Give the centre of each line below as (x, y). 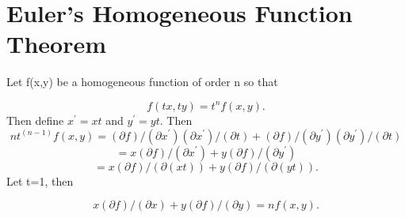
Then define (35, 120)
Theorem (57, 44)
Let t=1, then (40, 180)
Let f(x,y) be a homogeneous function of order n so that (142, 82)
